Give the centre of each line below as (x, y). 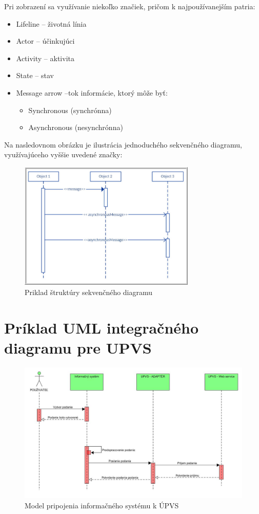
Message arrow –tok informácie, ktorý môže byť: (92, 92)
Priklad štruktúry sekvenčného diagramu (89, 292)
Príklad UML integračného (102, 327)
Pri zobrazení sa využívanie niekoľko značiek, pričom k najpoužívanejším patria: (130, 6)
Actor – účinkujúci (45, 41)
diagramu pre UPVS (78, 347)
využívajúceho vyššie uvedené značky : (63, 154)
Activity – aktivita (45, 58)
